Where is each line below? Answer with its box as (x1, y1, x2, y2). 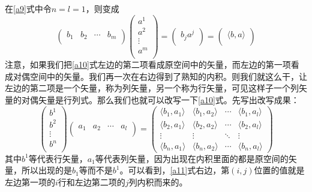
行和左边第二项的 (58, 175, 125, 188)
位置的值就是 (254, 164, 305, 176)
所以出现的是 (21, 164, 72, 176)
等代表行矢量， (28, 152, 88, 164)
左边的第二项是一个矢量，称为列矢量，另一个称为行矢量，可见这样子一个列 (5, 82, 299, 94)
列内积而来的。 (128, 175, 188, 188)
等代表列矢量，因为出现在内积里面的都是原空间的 (95, 152, 289, 164)
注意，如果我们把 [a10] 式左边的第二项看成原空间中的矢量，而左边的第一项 (5, 58, 291, 71)
